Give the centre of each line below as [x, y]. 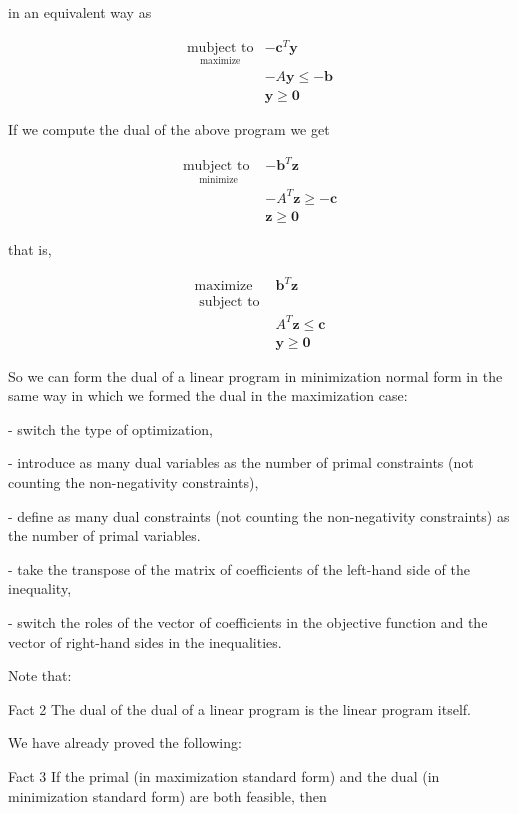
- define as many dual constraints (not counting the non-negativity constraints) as [259, 515]
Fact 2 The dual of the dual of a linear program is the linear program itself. [239, 708]
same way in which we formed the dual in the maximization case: [208, 395]
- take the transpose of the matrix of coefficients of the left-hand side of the [239, 568]
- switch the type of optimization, [111, 428]
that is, [30, 248]
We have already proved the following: [125, 742]
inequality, [40, 588]
